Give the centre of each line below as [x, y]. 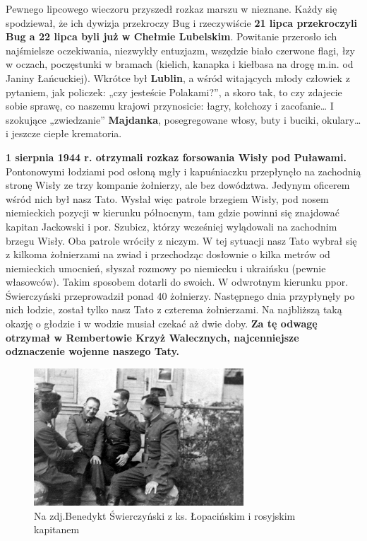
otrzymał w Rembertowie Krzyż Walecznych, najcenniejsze [152, 337]
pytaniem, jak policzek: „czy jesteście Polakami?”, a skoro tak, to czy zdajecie [174, 92]
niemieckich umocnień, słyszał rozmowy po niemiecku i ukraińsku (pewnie [166, 268]
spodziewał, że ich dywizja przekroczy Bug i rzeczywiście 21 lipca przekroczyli [182, 22]
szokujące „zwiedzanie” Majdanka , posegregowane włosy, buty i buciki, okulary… [183, 119]
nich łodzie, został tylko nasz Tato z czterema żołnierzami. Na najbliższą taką [174, 309]
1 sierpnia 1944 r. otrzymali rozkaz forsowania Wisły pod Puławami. [176, 157]
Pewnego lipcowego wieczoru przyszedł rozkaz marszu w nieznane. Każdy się [172, 8]
